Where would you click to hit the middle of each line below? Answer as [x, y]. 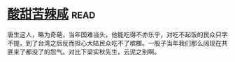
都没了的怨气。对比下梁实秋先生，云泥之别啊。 [93, 52]
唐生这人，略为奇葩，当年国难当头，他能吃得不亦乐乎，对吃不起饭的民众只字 [117, 34]
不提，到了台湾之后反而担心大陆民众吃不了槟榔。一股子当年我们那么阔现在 [114, 43]
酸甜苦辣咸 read [51, 14]
